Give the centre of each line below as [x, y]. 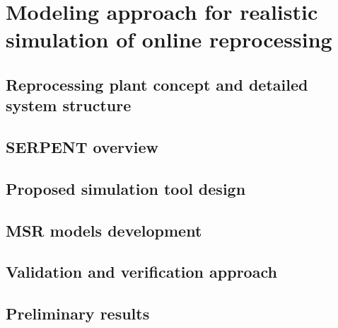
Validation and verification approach [141, 272]
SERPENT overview [82, 147]
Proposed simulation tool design [126, 188]
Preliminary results [78, 313]
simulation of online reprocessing [169, 39]
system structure [69, 105]
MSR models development [104, 230]
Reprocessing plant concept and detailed [157, 84]
